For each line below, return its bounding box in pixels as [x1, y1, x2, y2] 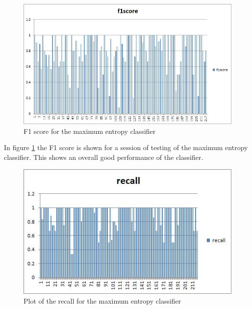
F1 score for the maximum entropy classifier [24, 126, 156, 136]
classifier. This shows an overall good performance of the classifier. [4, 152, 203, 162]
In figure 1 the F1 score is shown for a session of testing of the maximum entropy [4, 142, 248, 153]
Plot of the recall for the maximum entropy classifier [24, 295, 181, 306]
